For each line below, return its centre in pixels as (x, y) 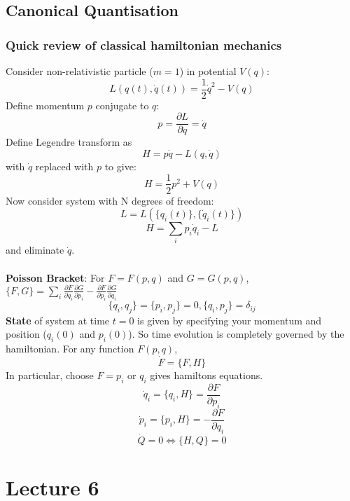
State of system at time (58, 320)
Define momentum (45, 105)
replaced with (64, 166)
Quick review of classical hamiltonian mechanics (144, 44)
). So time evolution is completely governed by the (236, 334)
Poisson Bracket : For (55, 277)
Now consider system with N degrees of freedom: (110, 200)
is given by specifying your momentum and (230, 320)
